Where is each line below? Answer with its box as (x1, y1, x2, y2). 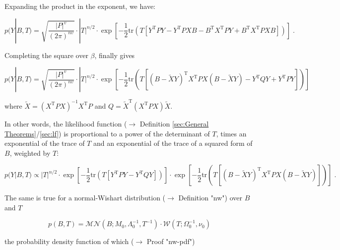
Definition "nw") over (178, 192, 243, 203)
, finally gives (94, 50, 135, 60)
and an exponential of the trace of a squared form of (93, 138, 253, 148)
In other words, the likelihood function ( (4, 118, 127, 128)
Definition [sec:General (139, 118, 209, 128)
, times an (216, 128, 247, 138)
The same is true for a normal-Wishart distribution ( (4, 192, 166, 203)
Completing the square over (4, 50, 88, 60)
